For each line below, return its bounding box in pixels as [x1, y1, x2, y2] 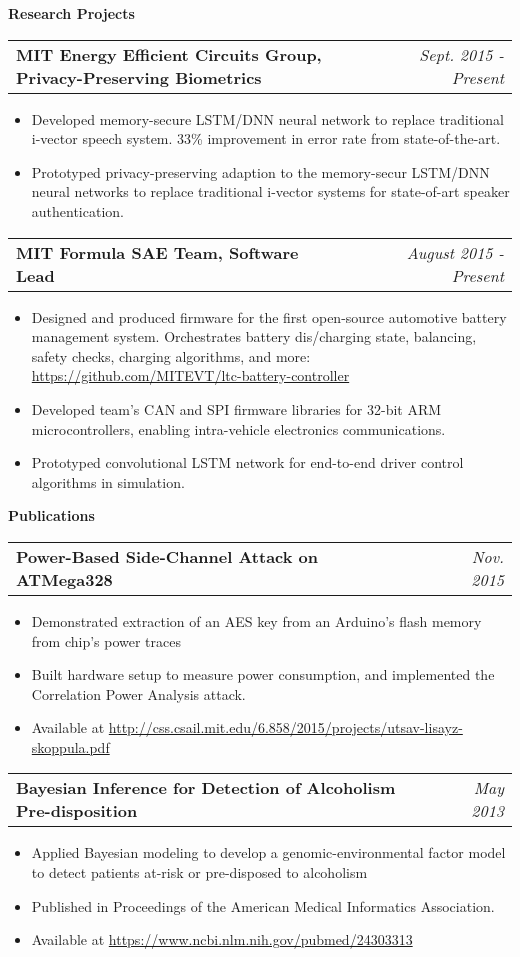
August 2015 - [406, 240, 504, 264]
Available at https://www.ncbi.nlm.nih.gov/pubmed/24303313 [31, 929, 413, 950]
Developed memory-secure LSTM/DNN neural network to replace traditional [31, 108, 505, 129]
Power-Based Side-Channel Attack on [16, 544, 319, 568]
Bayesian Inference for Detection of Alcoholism [16, 776, 396, 800]
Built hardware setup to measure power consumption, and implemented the [31, 664, 495, 685]
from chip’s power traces [31, 630, 181, 651]
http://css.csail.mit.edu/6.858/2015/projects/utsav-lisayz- [108, 717, 463, 738]
